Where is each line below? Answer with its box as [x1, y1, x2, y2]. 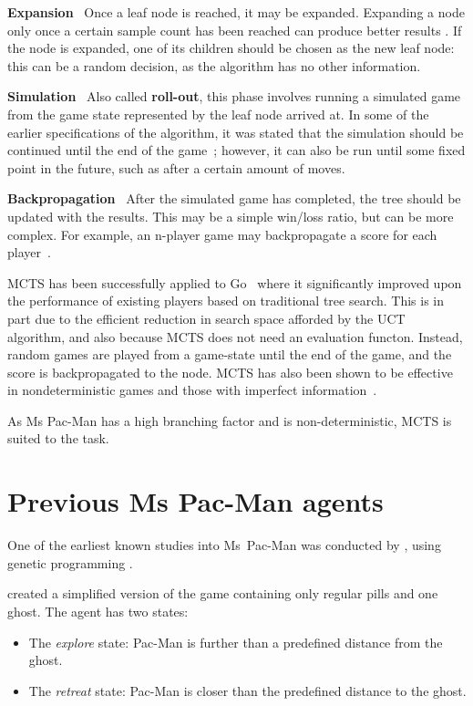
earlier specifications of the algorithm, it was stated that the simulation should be [7, 122, 464, 141]
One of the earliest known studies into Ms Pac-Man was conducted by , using [7, 535, 441, 555]
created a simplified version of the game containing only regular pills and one [7, 584, 438, 603]
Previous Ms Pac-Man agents [7, 483, 384, 520]
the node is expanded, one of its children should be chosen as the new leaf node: [7, 38, 455, 57]
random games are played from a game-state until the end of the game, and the [7, 345, 452, 364]
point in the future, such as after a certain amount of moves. [7, 158, 345, 177]
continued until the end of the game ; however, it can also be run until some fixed [7, 140, 466, 160]
